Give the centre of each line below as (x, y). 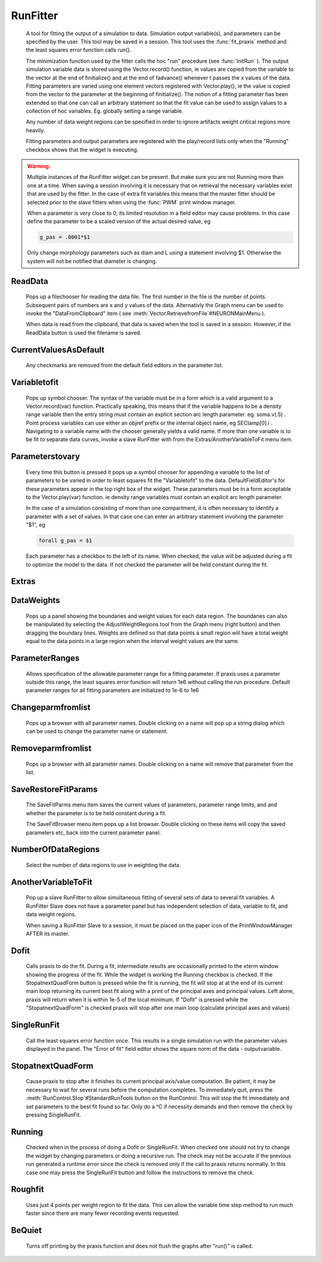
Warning (38, 166)
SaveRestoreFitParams (54, 789)
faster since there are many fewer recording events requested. (103, 1213)
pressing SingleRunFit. (54, 1115)
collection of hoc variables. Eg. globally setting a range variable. (105, 111)
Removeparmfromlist (51, 748)
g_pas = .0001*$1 (65, 237)
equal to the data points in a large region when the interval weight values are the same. (133, 641)
